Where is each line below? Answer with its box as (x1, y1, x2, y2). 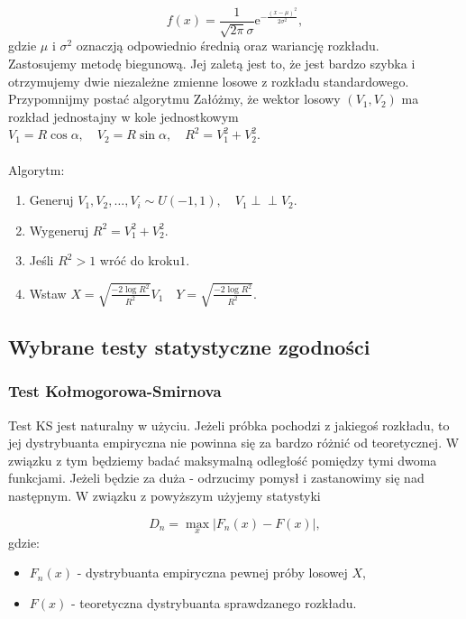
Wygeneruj (29, 220, 89, 239)
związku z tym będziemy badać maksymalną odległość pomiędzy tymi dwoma (8, 450, 437, 469)
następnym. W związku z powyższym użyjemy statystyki (8, 485, 321, 504)
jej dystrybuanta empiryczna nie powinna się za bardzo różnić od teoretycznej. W (8, 433, 460, 452)
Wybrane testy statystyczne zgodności (8, 332, 370, 360)
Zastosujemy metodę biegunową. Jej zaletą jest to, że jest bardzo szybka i (8, 54, 416, 73)
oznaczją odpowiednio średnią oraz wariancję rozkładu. (76, 36, 379, 55)
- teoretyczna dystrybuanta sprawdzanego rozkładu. (70, 593, 357, 612)
